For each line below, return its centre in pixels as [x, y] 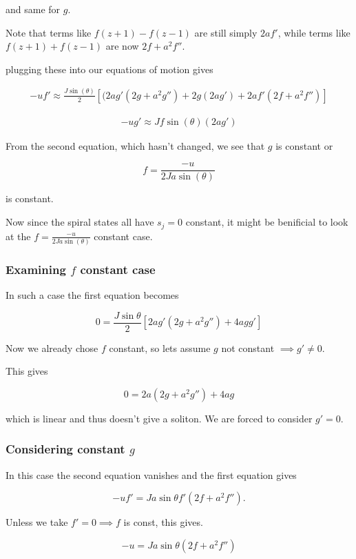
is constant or [304, 145]
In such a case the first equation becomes [92, 295]
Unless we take [37, 522]
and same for [33, 9]
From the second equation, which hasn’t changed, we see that [135, 145]
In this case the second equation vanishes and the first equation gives [151, 474]
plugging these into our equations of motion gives [109, 69]
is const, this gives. [163, 522]
